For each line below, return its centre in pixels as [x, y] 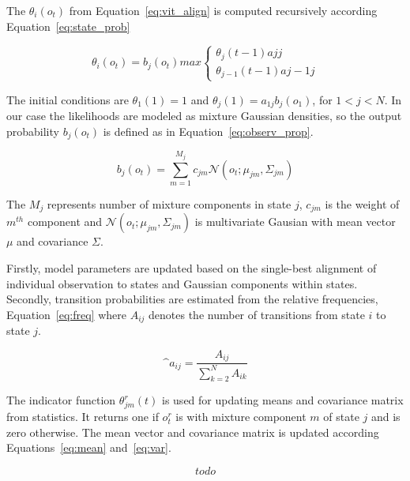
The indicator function [61, 400]
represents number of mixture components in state [169, 203]
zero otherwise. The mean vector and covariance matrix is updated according [193, 432]
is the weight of [362, 203]
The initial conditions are [68, 99]
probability [33, 131]
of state [341, 417]
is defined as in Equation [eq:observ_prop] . [208, 131]
